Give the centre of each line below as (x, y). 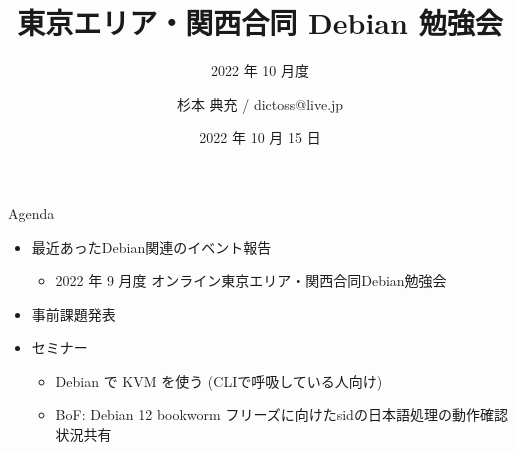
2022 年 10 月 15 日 (260, 137)
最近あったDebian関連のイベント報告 (151, 246)
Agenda (31, 212)
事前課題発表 (73, 313)
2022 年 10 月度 (260, 70)
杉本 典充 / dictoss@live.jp (260, 103)
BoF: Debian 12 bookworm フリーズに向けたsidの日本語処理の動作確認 (281, 414)
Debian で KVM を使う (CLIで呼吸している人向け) (219, 380)
